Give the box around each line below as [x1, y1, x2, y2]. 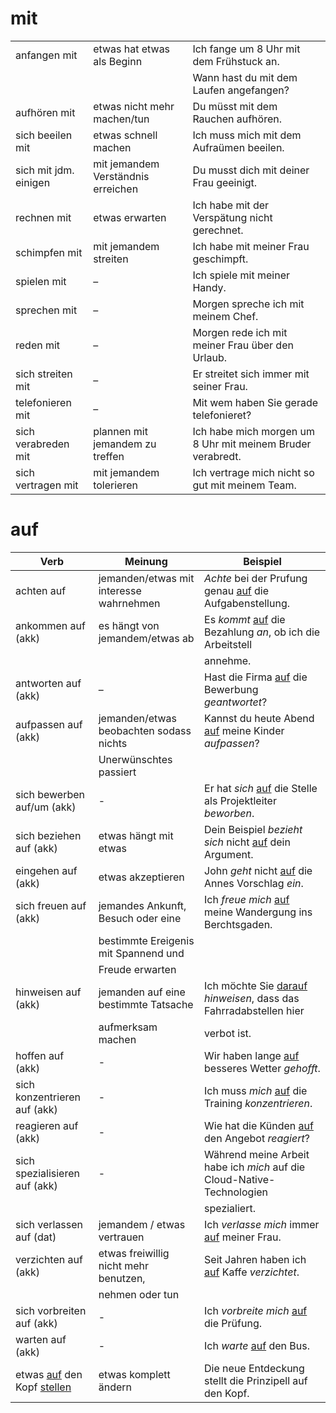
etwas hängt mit [98, 828, 174, 842]
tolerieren [93, 478, 138, 492]
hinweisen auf [15, 985, 82, 999]
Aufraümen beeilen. [192, 140, 285, 154]
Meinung [124, 554, 168, 568]
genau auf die [204, 583, 270, 597]
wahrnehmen [98, 596, 161, 610]
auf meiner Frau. [204, 1230, 282, 1244]
